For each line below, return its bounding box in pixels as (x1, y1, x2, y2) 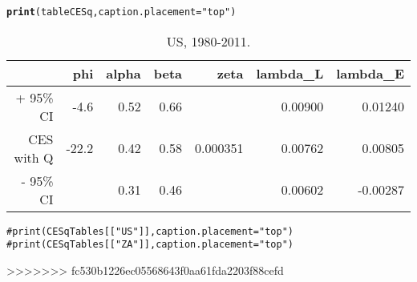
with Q (14, 147, 54, 167)
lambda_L (256, 63, 324, 83)
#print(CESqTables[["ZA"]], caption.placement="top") (6, 239, 294, 251)
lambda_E (336, 63, 404, 83)
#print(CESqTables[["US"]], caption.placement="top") (6, 225, 294, 237)
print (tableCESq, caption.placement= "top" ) (6, 6, 237, 18)
